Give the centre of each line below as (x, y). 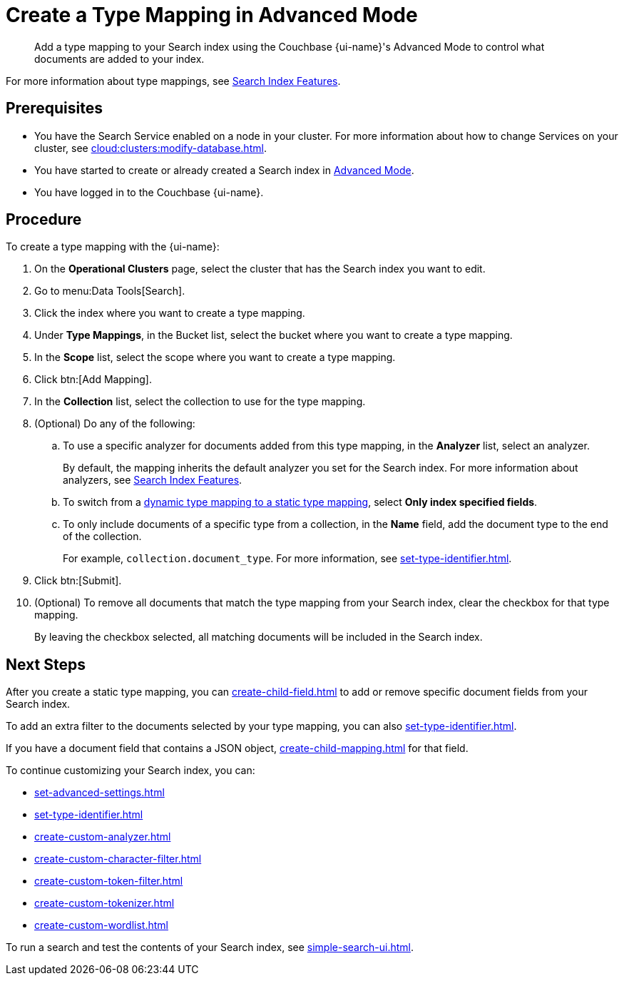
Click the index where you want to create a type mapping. (170, 313)
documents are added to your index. (119, 59)
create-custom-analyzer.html (103, 837)
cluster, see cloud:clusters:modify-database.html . (150, 148)
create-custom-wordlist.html (101, 925)
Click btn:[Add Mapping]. (93, 380)
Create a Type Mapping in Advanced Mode (212, 15)
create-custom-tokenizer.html (104, 903)
